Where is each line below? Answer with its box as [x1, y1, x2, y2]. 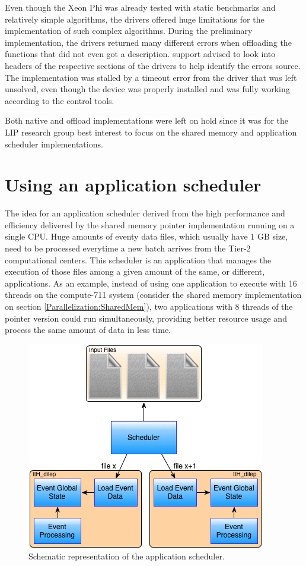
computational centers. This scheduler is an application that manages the [5, 253, 272, 266]
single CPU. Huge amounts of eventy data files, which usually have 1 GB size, [5, 230, 288, 243]
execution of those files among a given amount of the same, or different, [5, 265, 265, 278]
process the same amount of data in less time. [5, 323, 171, 336]
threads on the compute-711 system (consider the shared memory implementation [5, 288, 302, 301]
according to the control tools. [5, 94, 114, 106]
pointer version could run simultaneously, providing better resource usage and [5, 312, 287, 324]
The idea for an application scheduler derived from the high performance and [5, 207, 285, 219]
